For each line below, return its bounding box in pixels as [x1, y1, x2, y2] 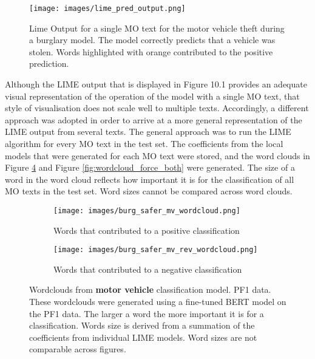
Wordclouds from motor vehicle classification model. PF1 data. [29, 283, 271, 296]
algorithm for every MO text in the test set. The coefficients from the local [5, 137, 283, 149]
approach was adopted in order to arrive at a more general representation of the [5, 113, 302, 126]
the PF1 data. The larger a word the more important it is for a [29, 307, 264, 320]
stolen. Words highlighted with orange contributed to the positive [29, 45, 273, 58]
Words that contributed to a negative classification [53, 262, 242, 275]
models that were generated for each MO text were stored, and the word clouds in [5, 149, 310, 162]
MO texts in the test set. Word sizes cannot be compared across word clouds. [5, 185, 293, 197]
